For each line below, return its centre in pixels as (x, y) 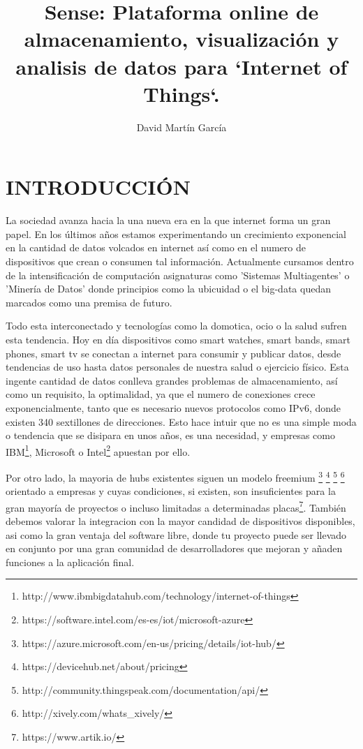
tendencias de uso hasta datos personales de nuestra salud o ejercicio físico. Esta (177, 367)
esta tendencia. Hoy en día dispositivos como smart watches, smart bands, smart (178, 339)
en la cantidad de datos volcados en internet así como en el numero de (156, 247)
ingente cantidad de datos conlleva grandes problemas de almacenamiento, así (172, 380)
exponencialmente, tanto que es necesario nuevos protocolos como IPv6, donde (173, 407)
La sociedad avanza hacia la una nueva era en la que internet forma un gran (168, 220)
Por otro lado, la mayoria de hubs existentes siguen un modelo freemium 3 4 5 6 (175, 476)
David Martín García (181, 127)
